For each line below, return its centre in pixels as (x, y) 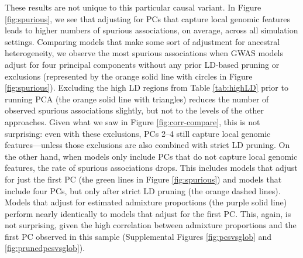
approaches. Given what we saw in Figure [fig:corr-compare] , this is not (132, 121)
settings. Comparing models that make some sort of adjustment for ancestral (142, 41)
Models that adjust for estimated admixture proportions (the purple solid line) (146, 202)
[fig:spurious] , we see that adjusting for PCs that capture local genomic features (148, 18)
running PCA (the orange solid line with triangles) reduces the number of (137, 99)
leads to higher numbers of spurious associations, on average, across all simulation (151, 30)
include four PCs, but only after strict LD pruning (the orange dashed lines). (143, 190)
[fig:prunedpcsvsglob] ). (45, 248)
